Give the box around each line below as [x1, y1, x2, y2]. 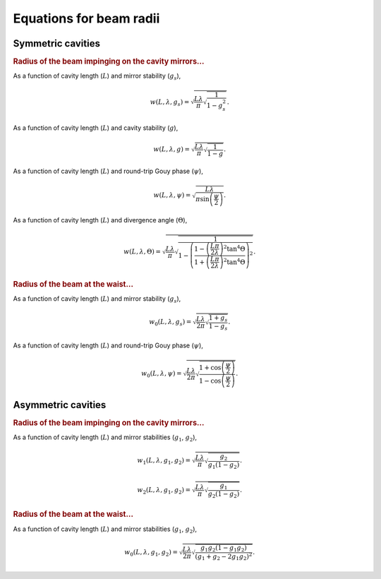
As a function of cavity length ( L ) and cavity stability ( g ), [13, 124, 179, 132]
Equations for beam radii [13, 11, 160, 26]
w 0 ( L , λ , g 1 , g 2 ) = [124, 548, 178, 558]
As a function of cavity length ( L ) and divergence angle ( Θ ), [13, 215, 188, 224]
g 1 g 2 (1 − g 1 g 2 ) [200, 544, 247, 554]
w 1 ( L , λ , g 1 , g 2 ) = [137, 456, 191, 466]
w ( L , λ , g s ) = [150, 97, 190, 107]
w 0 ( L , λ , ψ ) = [141, 369, 182, 379]
